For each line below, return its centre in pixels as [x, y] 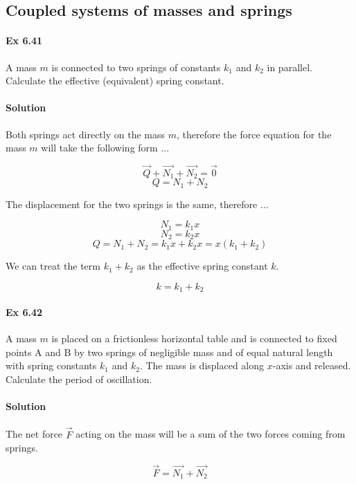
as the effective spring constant [202, 266]
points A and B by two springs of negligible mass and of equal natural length [169, 352]
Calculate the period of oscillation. [79, 379]
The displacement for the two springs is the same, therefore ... [137, 204]
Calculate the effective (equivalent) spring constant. [115, 81]
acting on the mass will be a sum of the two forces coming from [211, 434]
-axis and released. [312, 365]
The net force [34, 434]
